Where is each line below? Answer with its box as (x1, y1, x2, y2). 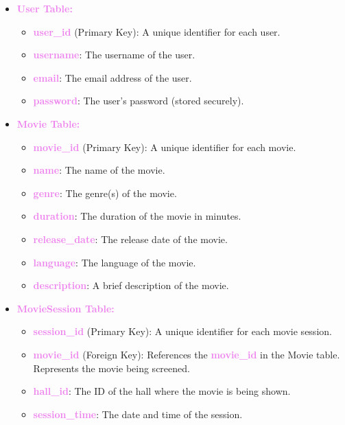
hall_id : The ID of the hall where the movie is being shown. (33, 384, 291, 398)
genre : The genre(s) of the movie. (33, 185, 177, 200)
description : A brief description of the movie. (33, 278, 229, 292)
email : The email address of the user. (33, 70, 192, 84)
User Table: (16, 1, 73, 15)
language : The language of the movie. (33, 255, 196, 269)
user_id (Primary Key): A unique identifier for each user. (33, 24, 281, 38)
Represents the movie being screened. (33, 360, 190, 375)
